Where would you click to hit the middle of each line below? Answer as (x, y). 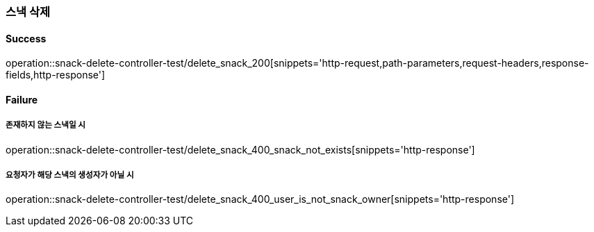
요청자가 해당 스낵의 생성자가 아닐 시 (70, 175)
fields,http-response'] (56, 75)
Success (26, 38)
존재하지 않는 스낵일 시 (46, 125)
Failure (22, 99)
